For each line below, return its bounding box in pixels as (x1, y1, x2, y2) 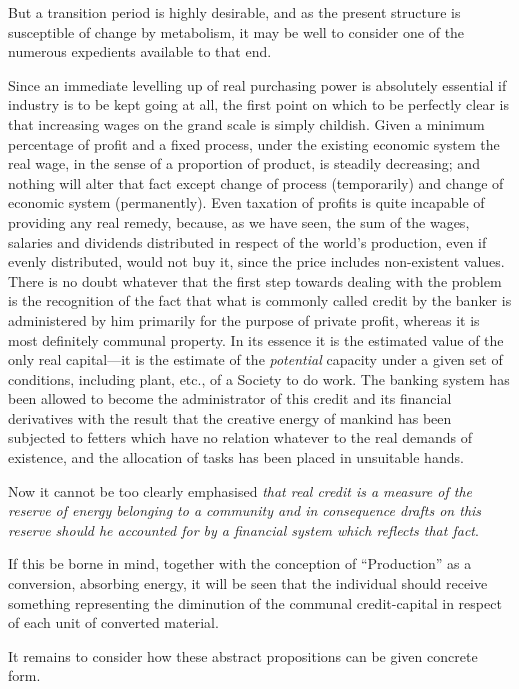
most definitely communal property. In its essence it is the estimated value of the (8, 329, 504, 350)
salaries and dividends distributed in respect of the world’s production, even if (8, 231, 487, 252)
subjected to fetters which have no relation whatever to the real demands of (8, 427, 472, 448)
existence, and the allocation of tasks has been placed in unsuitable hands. (8, 447, 464, 468)
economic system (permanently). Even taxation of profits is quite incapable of (8, 192, 485, 213)
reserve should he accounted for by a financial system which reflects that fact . (8, 519, 479, 540)
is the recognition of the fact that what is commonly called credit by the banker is (8, 290, 512, 311)
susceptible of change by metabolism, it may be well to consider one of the (8, 21, 465, 42)
